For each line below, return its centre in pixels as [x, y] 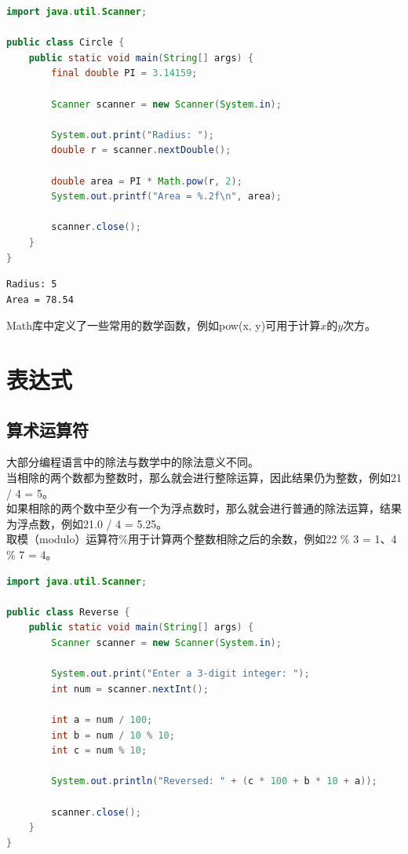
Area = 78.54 [40, 299]
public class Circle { [66, 43]
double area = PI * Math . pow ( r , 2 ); [147, 181]
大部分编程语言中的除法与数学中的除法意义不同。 [133, 462]
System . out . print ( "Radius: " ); [133, 135]
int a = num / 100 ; [102, 719]
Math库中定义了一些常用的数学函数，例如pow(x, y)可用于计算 [164, 325]
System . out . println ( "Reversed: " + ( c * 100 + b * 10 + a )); [214, 781]
